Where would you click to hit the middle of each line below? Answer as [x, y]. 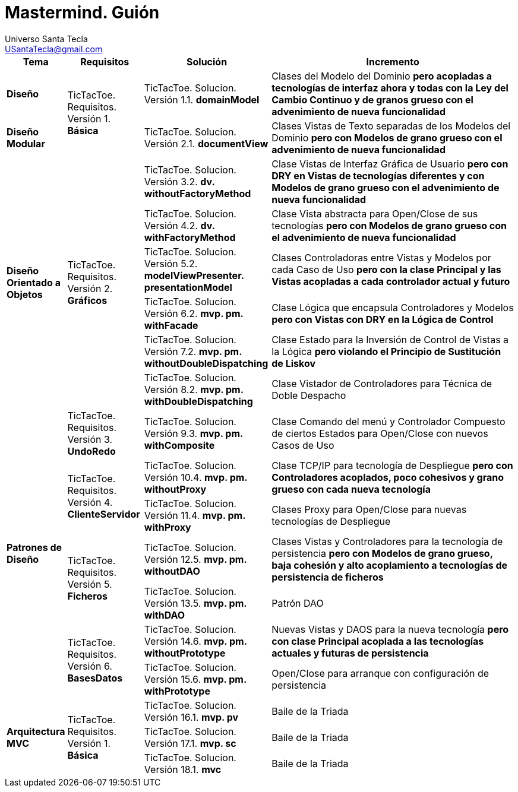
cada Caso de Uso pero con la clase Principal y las [386, 269]
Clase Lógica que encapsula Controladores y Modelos [393, 307]
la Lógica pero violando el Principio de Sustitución [386, 351]
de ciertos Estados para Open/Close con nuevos [380, 433]
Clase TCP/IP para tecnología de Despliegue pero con [392, 465]
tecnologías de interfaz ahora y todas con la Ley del [390, 88]
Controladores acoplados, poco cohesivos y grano [388, 477]
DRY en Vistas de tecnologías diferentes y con [378, 175]
